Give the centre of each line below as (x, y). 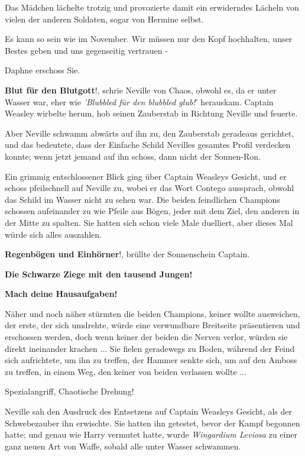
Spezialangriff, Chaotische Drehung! (69, 391)
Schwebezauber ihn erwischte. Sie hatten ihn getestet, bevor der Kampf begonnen (152, 423)
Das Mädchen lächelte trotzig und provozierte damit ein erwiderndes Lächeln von (152, 7)
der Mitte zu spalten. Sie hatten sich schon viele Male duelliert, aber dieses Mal (149, 222)
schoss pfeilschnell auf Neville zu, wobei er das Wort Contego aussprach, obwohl (150, 188)
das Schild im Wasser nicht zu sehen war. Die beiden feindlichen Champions (142, 199)
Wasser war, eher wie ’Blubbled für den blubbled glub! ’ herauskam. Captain (139, 101)
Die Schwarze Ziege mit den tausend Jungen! (99, 274)
